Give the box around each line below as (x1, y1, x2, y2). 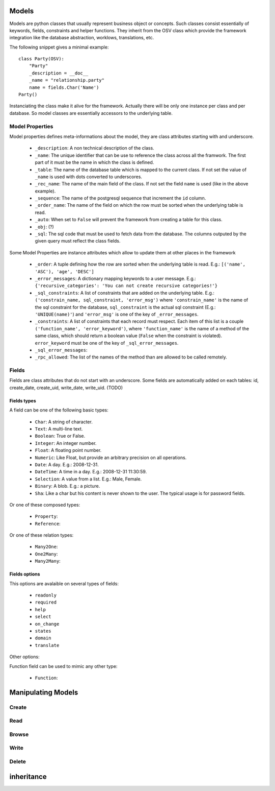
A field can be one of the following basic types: (9, 407, 109, 413)
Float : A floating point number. (35, 447, 102, 453)
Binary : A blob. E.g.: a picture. (35, 483, 100, 489)
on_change (35, 621, 60, 627)
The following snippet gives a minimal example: (9, 44, 109, 50)
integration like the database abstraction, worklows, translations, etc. (9, 35, 154, 41)
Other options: (9, 654, 40, 660)
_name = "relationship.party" (29, 77, 104, 83)
